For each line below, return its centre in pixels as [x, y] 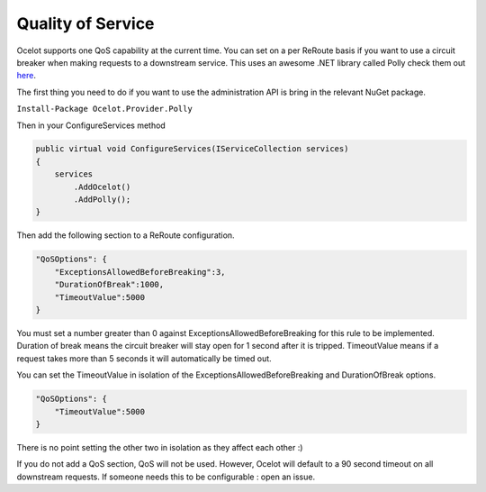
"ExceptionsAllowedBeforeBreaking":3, [140, 272]
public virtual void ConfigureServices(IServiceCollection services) [192, 149]
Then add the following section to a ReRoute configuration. [126, 235]
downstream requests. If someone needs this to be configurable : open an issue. [166, 477]
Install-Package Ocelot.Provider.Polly [104, 109]
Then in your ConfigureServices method [91, 125]
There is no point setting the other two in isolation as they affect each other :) [160, 447]
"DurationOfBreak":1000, [109, 285]
